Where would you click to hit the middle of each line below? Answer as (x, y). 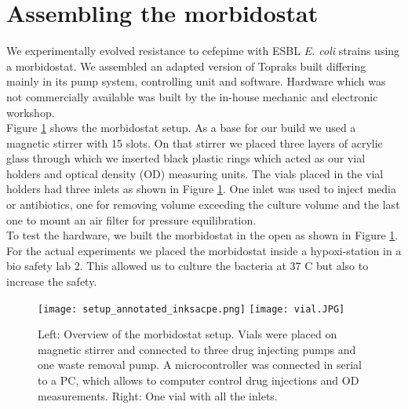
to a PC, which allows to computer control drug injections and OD (199, 380)
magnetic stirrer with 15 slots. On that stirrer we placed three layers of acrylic (195, 142)
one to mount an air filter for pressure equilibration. (131, 219)
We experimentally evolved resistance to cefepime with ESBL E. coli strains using (203, 51)
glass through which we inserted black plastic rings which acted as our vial (186, 158)
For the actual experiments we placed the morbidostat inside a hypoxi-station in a (204, 250)
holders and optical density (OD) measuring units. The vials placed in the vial (195, 173)
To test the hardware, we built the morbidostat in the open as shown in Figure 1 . (202, 235)
